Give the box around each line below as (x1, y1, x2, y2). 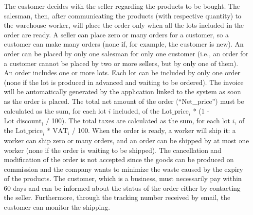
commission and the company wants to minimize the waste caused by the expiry (4, 164, 243, 174)
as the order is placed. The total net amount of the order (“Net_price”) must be (4, 96, 244, 106)
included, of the (113, 105, 160, 116)
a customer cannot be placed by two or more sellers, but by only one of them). (4, 58, 238, 68)
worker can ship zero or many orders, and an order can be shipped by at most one (4, 135, 249, 145)
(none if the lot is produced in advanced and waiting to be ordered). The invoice (4, 77, 244, 87)
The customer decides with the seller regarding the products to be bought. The (4, 1, 240, 11)
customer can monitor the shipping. (4, 202, 110, 212)
